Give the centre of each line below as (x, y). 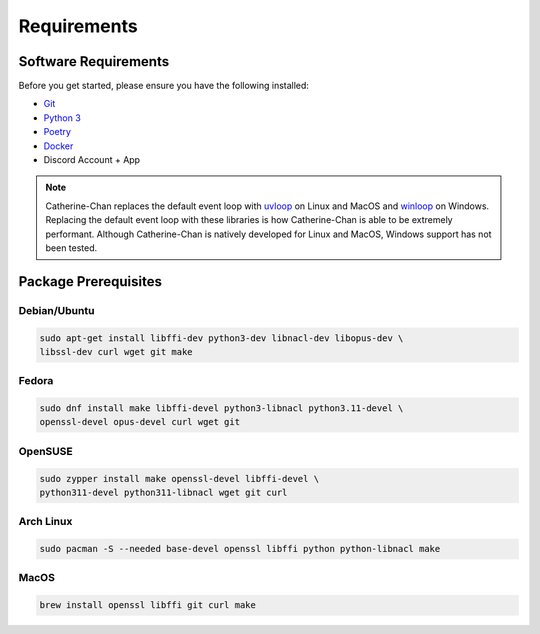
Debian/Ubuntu (56, 310)
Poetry (57, 132)
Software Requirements (94, 61)
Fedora (36, 381)
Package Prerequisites (90, 281)
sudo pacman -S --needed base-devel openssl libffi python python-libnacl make (240, 549)
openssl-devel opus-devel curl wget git (139, 422)
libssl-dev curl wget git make (116, 351)
